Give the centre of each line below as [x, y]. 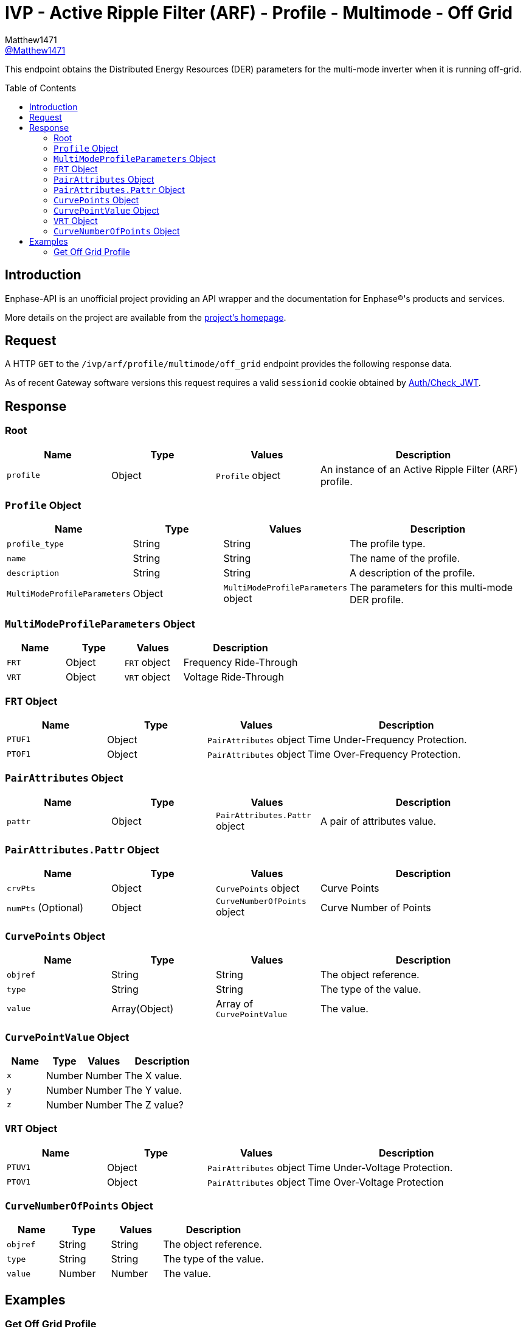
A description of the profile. [413, 573]
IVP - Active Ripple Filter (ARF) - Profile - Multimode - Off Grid [259, 13]
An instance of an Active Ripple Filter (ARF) [419, 469]
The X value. [154, 1075]
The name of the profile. [405, 558]
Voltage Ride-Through [234, 677]
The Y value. [154, 1090]
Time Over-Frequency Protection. [384, 754]
